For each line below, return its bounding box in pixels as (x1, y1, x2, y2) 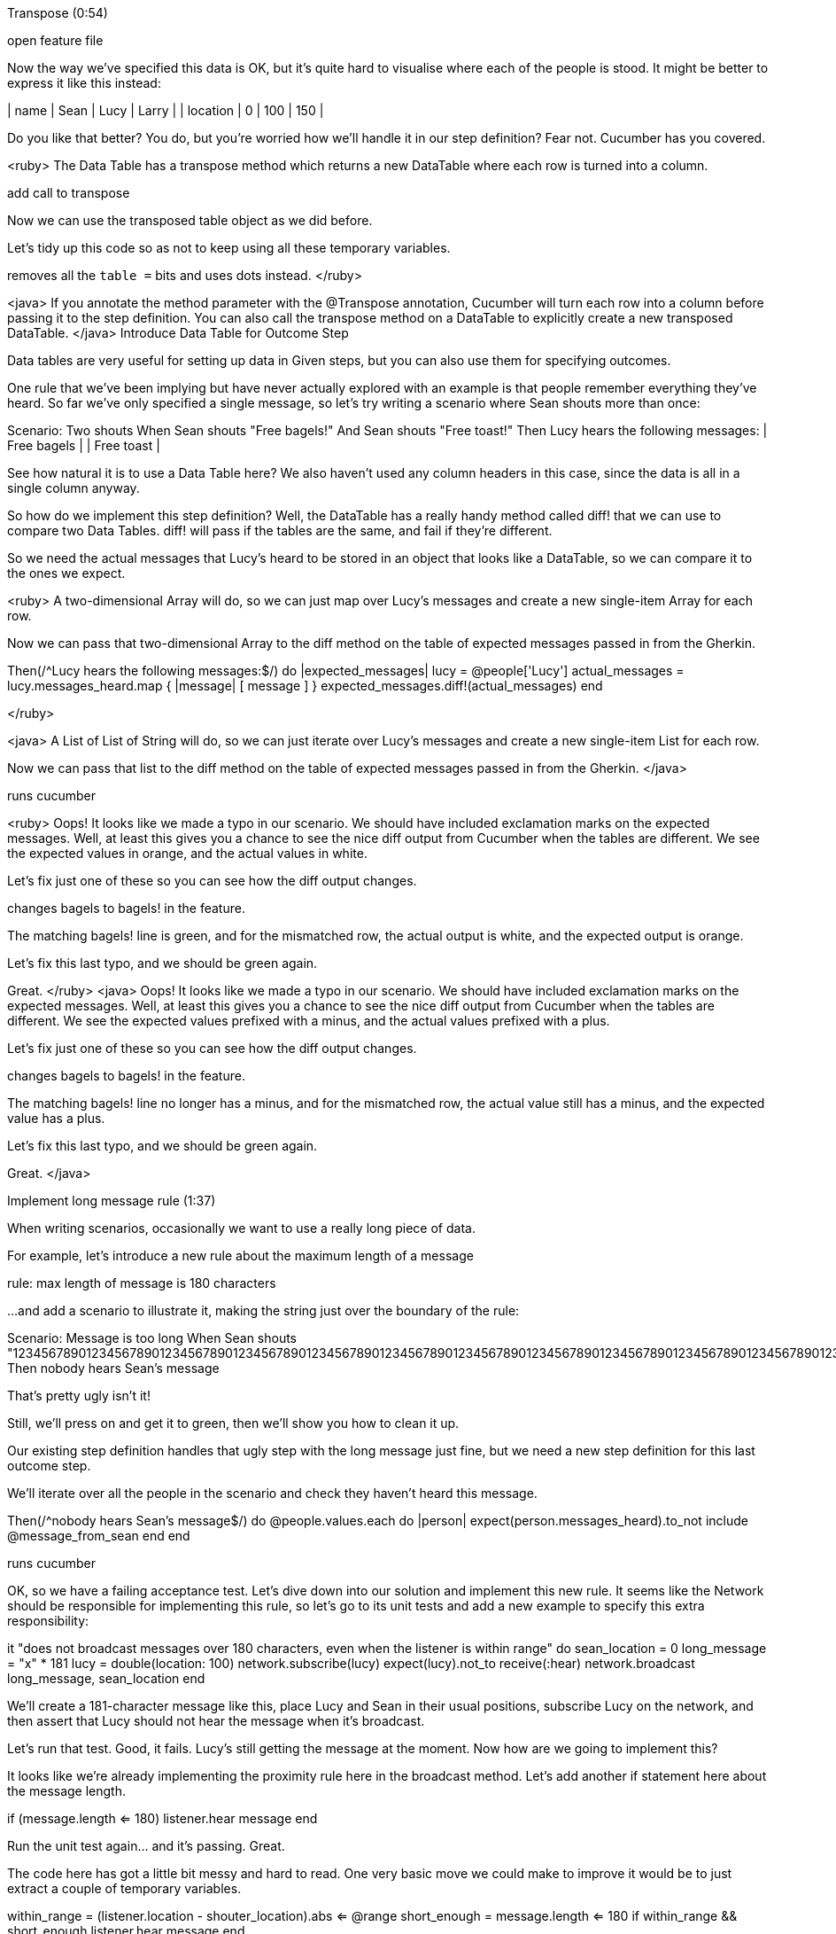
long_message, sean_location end (7, 1671, 205, 1686)
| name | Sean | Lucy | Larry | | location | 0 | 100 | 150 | (7, 103, 324, 118)
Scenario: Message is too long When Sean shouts (7, 1330, 298, 1345)
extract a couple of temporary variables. (7, 1881, 242, 1896)
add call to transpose (7, 185, 130, 200)
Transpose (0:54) (7, 5, 108, 20)
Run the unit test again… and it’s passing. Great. (7, 1838, 285, 1853)
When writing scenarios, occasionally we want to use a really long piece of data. (7, 1220, 476, 1236)
